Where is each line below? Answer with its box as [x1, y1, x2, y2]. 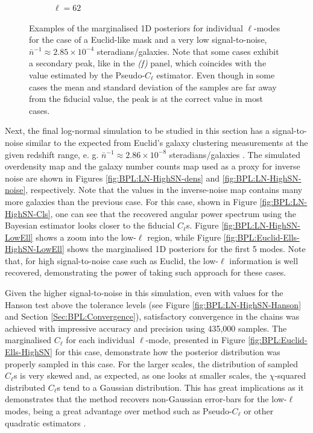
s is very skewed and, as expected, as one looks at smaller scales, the [13, 369, 267, 382]
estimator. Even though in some [156, 68, 275, 81]
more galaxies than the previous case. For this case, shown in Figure [5, 195, 257, 207]
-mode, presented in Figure [145, 333, 245, 346]
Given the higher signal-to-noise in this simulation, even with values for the [5, 286, 283, 299]
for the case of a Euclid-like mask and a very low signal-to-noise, [29, 33, 267, 46]
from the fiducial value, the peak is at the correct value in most [29, 92, 263, 105]
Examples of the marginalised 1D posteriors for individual [29, 21, 243, 34]
